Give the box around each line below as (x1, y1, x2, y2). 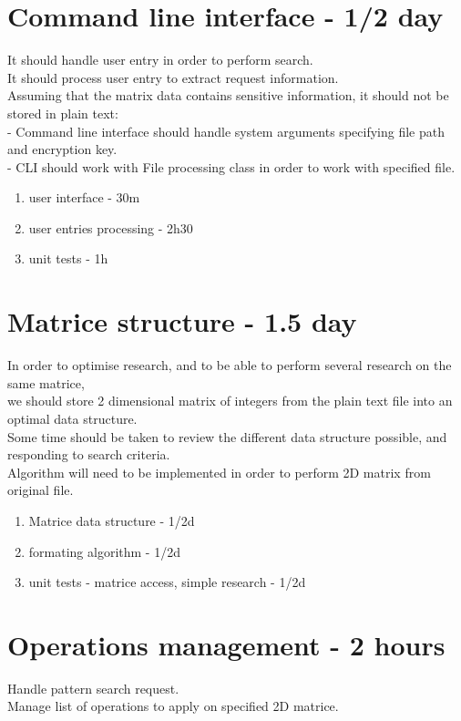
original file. (7, 480, 74, 500)
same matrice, (7, 373, 85, 392)
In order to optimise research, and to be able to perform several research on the (7, 355, 452, 375)
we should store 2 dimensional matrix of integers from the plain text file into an (7, 391, 453, 410)
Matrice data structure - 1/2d (28, 510, 195, 530)
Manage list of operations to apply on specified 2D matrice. (7, 696, 339, 716)
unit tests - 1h (28, 249, 108, 268)
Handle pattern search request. (7, 678, 179, 697)
